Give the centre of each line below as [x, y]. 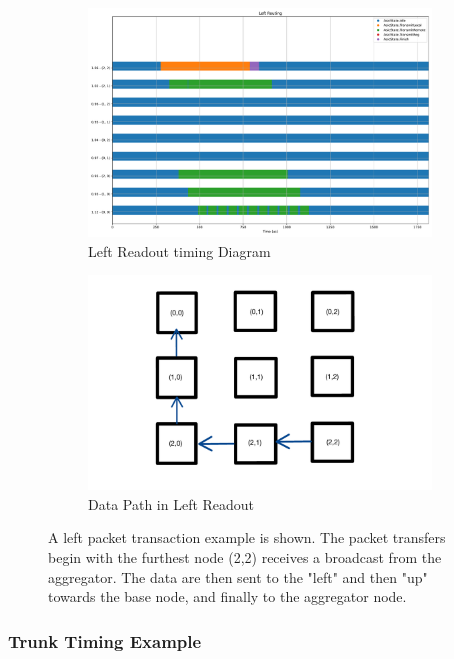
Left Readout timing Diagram [179, 250]
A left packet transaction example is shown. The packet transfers [247, 537]
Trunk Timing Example [105, 640]
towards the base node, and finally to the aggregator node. [227, 596]
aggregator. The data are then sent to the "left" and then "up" [238, 576]
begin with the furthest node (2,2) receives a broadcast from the [245, 557]
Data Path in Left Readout [171, 503]
